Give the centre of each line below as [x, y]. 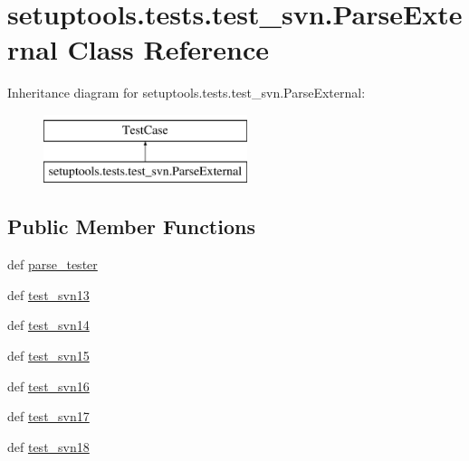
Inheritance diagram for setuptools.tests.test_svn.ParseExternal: [187, 93]
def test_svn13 [48, 294]
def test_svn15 [48, 356]
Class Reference [168, 49]
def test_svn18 [48, 446]
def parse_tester [53, 264]
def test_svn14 [48, 325]
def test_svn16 [48, 386]
